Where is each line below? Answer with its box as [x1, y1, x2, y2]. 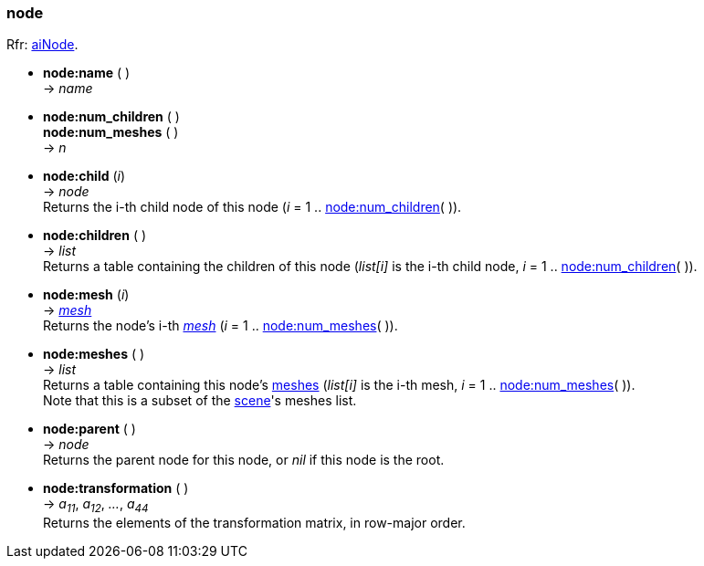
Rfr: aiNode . [6, 37, 79, 53]
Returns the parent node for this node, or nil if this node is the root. [43, 452, 445, 468]
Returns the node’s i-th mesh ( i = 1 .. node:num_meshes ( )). [43, 318, 398, 334]
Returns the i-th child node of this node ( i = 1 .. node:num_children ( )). [43, 199, 462, 215]
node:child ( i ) [43, 168, 126, 184]
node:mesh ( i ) [43, 287, 130, 303]
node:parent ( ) [43, 421, 136, 437]
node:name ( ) [43, 65, 131, 81]
